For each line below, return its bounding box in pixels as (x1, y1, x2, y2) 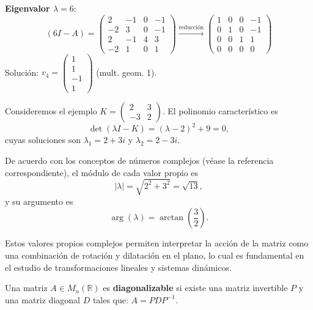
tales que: (92, 293, 128, 306)
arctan (160, 213, 184, 223)
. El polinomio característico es (162, 104, 278, 117)
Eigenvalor (5, 2, 50, 14)
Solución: (5, 65, 39, 78)
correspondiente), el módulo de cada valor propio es (5, 166, 199, 179)
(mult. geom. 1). (96, 65, 157, 78)
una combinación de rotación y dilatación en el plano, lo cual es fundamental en (5, 248, 304, 261)
